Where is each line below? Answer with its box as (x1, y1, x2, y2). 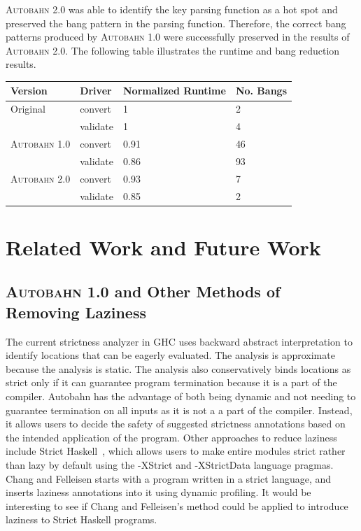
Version (10, 83, 48, 98)
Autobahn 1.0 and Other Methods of (6, 281, 281, 302)
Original (10, 101, 45, 116)
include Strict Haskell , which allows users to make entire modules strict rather (6, 444, 346, 458)
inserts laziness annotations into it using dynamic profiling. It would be (6, 485, 311, 500)
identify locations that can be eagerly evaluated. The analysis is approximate (6, 348, 335, 362)
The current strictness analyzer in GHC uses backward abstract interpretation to (6, 334, 353, 348)
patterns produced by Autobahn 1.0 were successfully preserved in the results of (6, 29, 350, 44)
